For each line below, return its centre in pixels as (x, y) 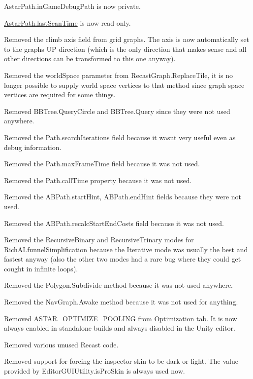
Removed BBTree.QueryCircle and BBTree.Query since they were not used (117, 111)
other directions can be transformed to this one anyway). (90, 58)
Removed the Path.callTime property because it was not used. (98, 180)
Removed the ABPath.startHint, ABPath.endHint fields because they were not (123, 197)
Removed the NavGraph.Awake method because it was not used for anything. (121, 302)
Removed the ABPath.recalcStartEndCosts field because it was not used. (114, 223)
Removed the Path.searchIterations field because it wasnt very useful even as (120, 137)
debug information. (33, 147)
